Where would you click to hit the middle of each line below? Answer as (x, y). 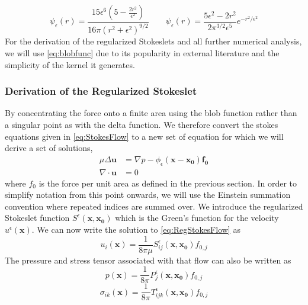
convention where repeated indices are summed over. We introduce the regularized (154, 206)
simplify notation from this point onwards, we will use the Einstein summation (148, 195)
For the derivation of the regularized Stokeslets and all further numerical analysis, (153, 41)
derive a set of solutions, (49, 148)
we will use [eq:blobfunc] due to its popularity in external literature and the (142, 52)
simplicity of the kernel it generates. (70, 64)
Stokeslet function (37, 218)
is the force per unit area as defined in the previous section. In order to (168, 183)
